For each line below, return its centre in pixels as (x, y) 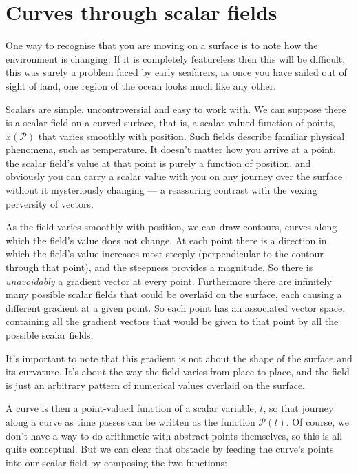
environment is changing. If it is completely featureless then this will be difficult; (176, 58)
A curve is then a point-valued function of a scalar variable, (131, 408)
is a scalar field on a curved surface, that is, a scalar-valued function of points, (170, 122)
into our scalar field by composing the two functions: (116, 462)
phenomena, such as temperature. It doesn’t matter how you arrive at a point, (171, 149)
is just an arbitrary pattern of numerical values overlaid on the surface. (155, 385)
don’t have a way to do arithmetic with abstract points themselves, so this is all (174, 435)
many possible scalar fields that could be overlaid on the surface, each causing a (174, 294)
